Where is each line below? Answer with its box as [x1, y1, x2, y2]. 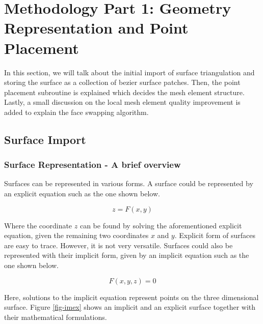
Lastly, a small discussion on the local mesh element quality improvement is [4, 97, 241, 107]
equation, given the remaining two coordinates [4, 230, 149, 241]
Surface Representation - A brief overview [4, 158, 181, 171]
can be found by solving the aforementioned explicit [80, 220, 242, 230]
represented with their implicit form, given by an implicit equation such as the [4, 250, 249, 260]
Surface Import [4, 131, 86, 147]
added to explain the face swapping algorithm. [4, 106, 149, 117]
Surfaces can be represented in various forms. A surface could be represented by [4, 178, 253, 189]
